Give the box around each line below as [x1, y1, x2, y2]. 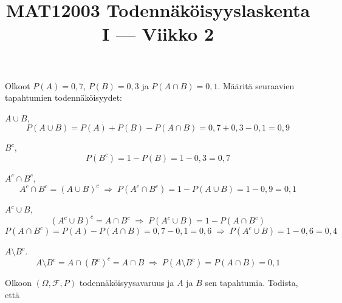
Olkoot [5, 79, 30, 92]
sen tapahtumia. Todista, [205, 276, 298, 289]
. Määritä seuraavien [217, 79, 295, 92]
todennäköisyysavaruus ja [79, 276, 174, 289]
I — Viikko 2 [101, 21, 214, 46]
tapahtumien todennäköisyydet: [5, 91, 123, 104]
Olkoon [5, 276, 32, 289]
